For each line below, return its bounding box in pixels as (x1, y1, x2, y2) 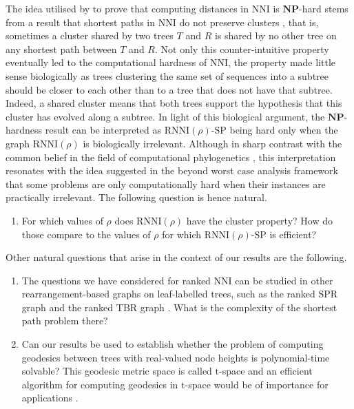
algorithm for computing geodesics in (21, 377, 178, 391)
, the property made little (228, 55, 336, 70)
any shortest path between (6, 41, 117, 56)
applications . (21, 390, 79, 405)
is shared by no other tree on (214, 28, 337, 43)
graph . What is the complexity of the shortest (140, 300, 337, 314)
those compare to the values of (21, 227, 151, 241)
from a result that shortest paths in (6, 14, 156, 29)
